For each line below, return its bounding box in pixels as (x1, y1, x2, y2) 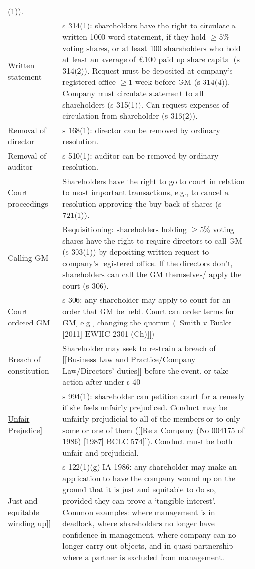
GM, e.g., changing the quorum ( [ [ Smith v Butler (62, 317, 232, 328)
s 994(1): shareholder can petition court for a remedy (62, 390, 245, 402)
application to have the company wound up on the (62, 472, 236, 484)
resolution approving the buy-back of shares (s (62, 198, 222, 209)
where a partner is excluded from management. (62, 551, 224, 563)
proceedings (8, 198, 48, 209)
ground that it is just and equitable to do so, (62, 484, 216, 495)
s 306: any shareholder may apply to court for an (62, 294, 230, 305)
